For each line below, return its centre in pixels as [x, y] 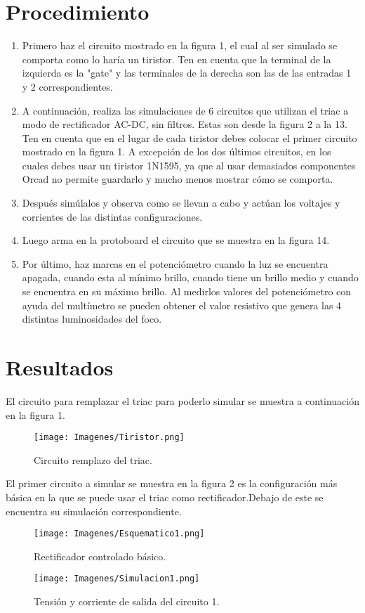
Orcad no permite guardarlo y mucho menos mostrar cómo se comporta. [178, 179]
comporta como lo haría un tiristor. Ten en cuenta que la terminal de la [177, 59]
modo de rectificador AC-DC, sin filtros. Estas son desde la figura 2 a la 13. [185, 124]
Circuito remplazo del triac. [93, 459]
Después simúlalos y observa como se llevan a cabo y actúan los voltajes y [181, 203]
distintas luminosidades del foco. [92, 319]
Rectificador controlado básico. [100, 556]
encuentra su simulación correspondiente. [94, 511]
